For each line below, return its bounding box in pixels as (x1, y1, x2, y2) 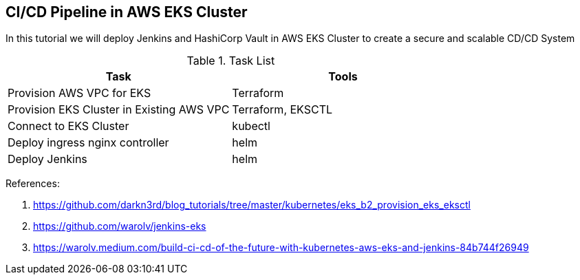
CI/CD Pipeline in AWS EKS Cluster (6, 3, 248, 21)
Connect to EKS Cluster (8, 119, 129, 133)
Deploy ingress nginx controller (8, 136, 169, 150)
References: (6, 177, 60, 190)
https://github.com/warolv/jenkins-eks (33, 220, 206, 233)
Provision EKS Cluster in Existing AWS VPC (8, 103, 230, 117)
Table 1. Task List (186, 54, 275, 68)
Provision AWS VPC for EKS (8, 86, 151, 100)
